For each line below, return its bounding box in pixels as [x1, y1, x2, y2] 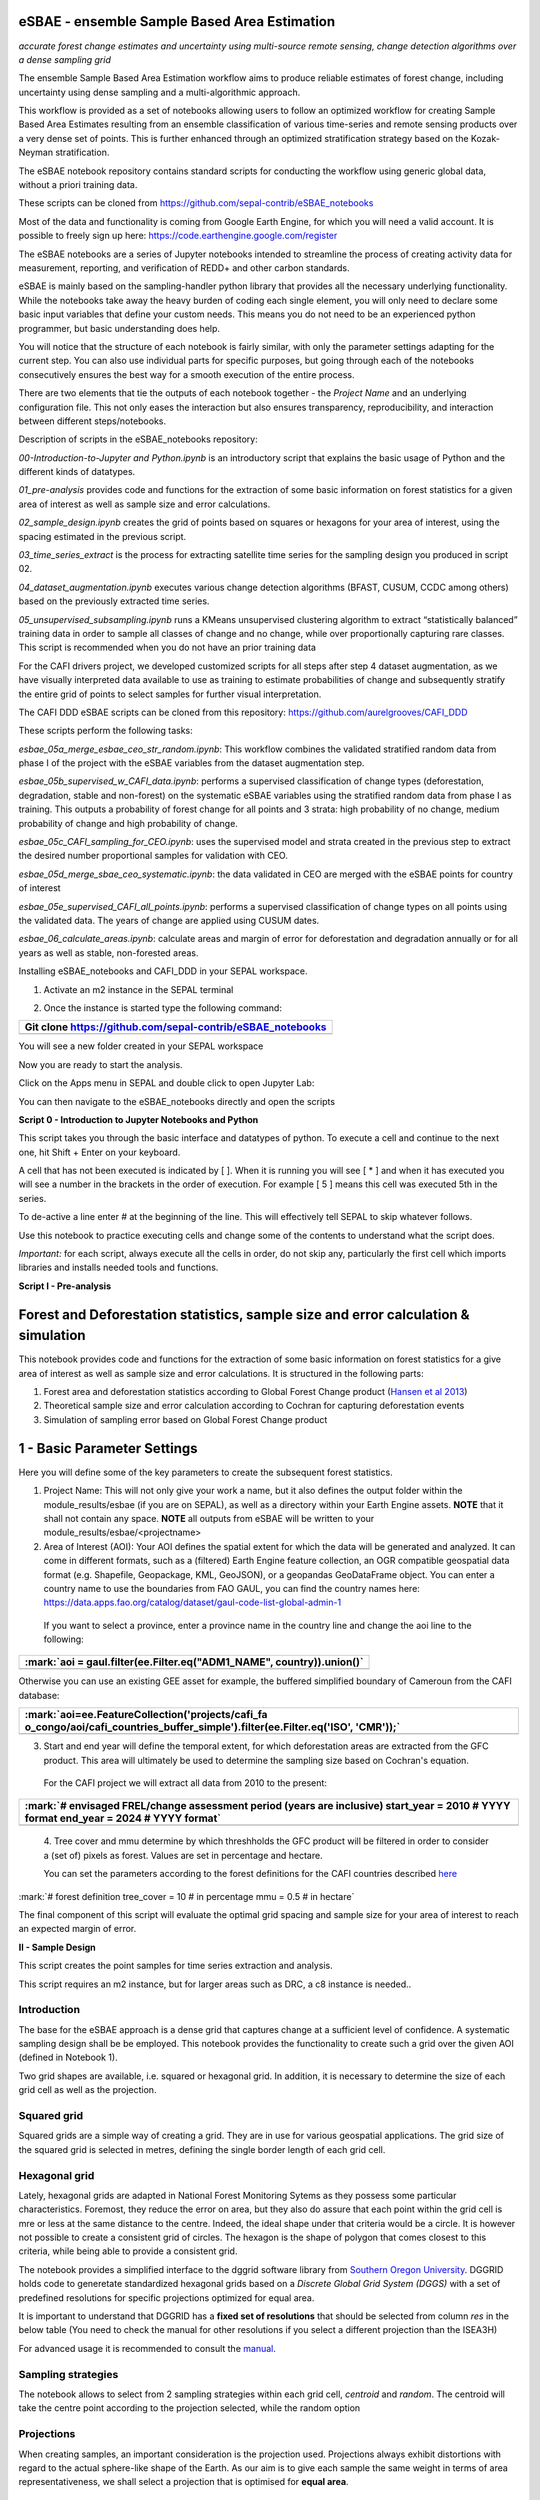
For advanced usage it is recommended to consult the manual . [18, 2342, 277, 2354]
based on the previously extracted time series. [18, 595, 210, 607]
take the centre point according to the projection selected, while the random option [18, 2402, 361, 2414]
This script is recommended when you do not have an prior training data [18, 641, 317, 654]
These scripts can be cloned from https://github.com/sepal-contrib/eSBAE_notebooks [18, 197, 374, 209]
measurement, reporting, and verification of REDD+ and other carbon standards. [18, 261, 350, 274]
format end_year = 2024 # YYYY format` [24, 1811, 222, 1825]
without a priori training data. [18, 179, 138, 191]
